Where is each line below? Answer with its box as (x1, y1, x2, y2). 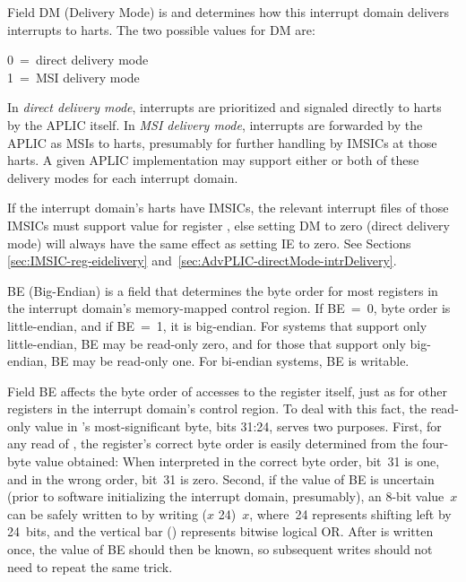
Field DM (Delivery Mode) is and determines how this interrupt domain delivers (7, 3, 450, 21)
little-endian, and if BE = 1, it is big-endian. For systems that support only (7, 316, 427, 334)
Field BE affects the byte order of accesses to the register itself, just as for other (7, 381, 447, 400)
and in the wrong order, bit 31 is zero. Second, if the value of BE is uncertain (7, 469, 435, 488)
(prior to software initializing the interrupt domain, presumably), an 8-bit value (7, 487, 444, 506)
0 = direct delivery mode (7, 50, 149, 69)
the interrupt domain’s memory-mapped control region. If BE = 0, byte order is (7, 299, 451, 317)
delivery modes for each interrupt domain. (7, 168, 238, 187)
